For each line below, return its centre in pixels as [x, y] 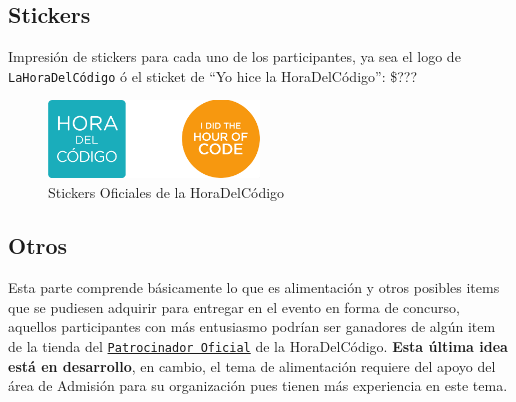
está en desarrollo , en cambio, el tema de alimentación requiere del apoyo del [252, 365]
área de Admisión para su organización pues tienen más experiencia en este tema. [258, 385]
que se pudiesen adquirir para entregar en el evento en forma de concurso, [234, 306]
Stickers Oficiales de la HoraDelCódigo [166, 191]
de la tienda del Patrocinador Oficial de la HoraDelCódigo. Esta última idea [258, 346]
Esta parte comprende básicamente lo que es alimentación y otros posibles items [254, 287]
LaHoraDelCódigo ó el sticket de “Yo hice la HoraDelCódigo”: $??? [213, 75]
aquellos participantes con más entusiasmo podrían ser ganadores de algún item [252, 326]
